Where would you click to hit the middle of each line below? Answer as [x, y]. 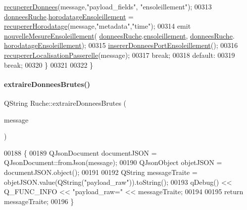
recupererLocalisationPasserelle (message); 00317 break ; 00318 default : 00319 [120, 55]
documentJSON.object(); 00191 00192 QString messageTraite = [101, 172]
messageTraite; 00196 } [39, 201]
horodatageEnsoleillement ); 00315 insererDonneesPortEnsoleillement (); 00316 [121, 45]
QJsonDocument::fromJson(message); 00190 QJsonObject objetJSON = [113, 162]
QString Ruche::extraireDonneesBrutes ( [65, 103]
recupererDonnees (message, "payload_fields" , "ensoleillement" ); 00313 [108, 6]
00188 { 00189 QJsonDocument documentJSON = [80, 152]
